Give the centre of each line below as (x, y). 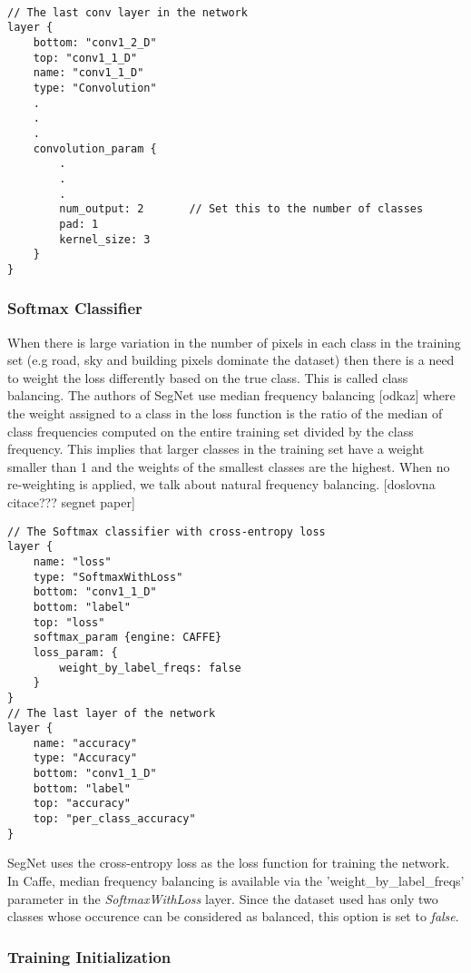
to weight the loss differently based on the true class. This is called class (208, 377)
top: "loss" (69, 622)
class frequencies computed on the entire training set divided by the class (211, 431)
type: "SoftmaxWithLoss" (108, 577)
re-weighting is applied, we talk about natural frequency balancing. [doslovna (221, 484)
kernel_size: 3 (105, 239)
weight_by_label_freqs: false (150, 668)
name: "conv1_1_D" (88, 73)
